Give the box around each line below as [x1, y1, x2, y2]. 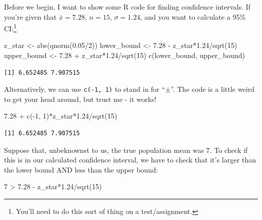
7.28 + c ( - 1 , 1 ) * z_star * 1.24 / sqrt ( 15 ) [4, 111, 117, 121]
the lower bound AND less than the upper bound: [4, 164, 158, 175]
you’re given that [4, 11, 57, 22]
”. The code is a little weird [170, 84, 255, 94]
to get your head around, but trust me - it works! [4, 93, 157, 104]
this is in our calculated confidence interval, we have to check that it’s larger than [4, 154, 256, 165]
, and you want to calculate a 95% [140, 11, 246, 22]
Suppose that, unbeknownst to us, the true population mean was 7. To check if [4, 144, 248, 155]
